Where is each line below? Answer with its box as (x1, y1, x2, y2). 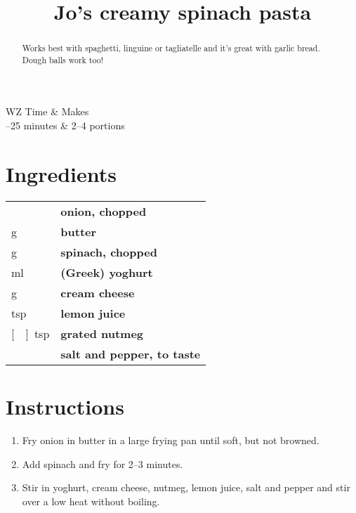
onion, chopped (60, 202, 147, 219)
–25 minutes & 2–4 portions (6, 118, 125, 133)
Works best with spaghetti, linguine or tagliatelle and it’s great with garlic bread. (22, 42, 320, 54)
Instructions (6, 391, 124, 420)
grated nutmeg (60, 325, 144, 342)
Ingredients (6, 159, 117, 188)
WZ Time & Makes (6, 104, 89, 119)
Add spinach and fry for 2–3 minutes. (22, 456, 183, 471)
